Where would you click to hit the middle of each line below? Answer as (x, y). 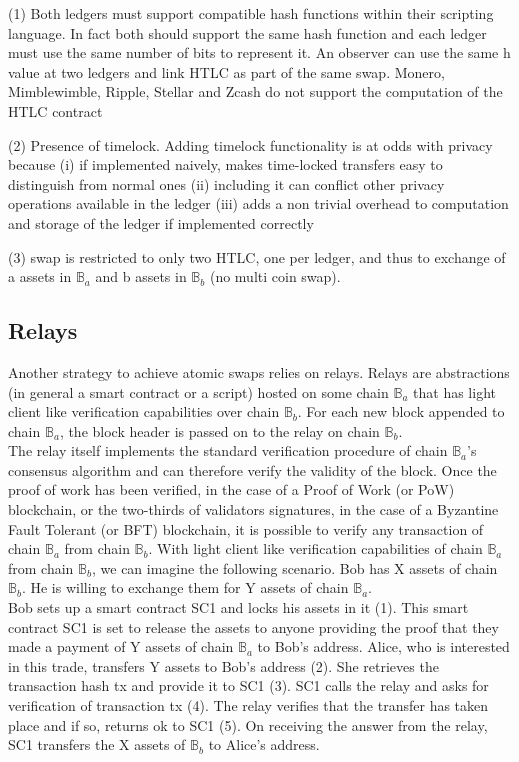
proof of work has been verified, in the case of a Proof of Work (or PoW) (231, 489)
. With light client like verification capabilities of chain (315, 548)
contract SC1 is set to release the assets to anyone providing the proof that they (253, 626)
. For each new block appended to (401, 411)
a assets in (40, 276)
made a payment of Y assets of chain (121, 646)
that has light (454, 391)
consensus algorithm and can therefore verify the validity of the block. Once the (252, 469)
